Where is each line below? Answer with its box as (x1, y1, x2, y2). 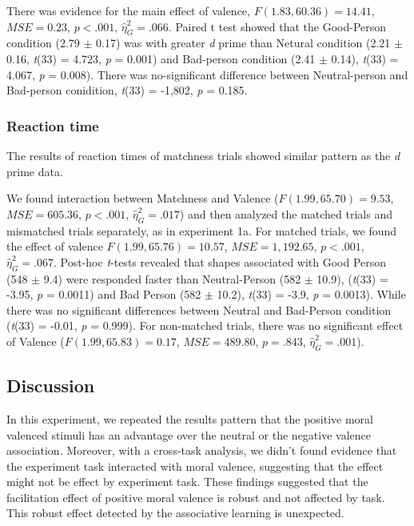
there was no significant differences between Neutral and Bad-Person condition (6, 301, 392, 318)
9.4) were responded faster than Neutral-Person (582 (43, 270, 301, 287)
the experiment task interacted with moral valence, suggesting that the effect (6, 457, 384, 474)
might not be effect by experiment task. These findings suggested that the (6, 473, 368, 490)
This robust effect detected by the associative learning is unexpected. (6, 504, 344, 521)
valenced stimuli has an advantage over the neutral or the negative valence (6, 426, 372, 443)
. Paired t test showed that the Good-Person (168, 18, 387, 34)
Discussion (6, 373, 95, 398)
